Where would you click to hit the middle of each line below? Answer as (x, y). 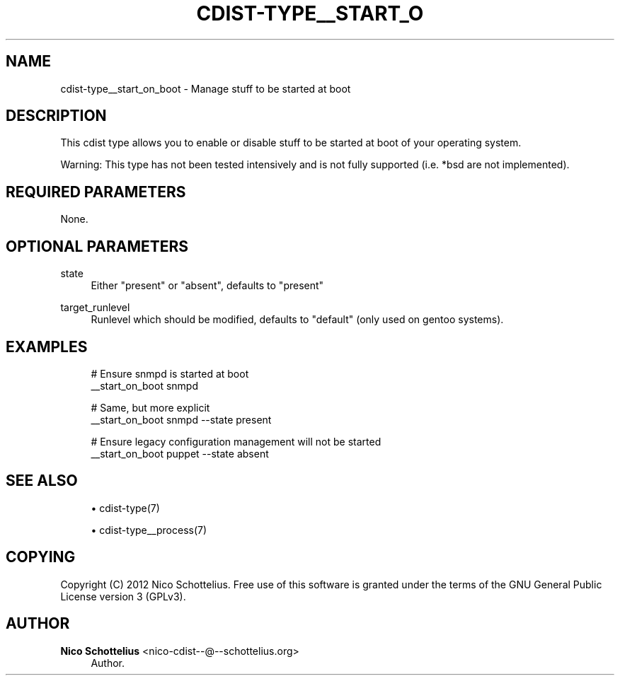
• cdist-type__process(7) (149, 530)
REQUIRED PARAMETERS (96, 192)
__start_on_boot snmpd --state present (181, 419)
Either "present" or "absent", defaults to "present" (207, 286)
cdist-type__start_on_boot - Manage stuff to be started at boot (206, 88)
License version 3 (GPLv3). (123, 596)
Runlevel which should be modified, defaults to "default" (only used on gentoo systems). (297, 320)
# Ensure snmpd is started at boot (170, 373)
